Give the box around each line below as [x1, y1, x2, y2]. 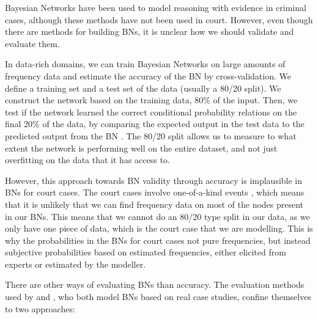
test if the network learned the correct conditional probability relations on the [5, 105, 297, 118]
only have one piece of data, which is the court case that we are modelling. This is [5, 222, 313, 235]
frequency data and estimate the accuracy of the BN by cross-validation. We [5, 69, 291, 82]
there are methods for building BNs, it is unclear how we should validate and [5, 25, 294, 38]
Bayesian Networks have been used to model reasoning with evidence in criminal [5, 1, 306, 13]
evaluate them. [5, 37, 60, 50]
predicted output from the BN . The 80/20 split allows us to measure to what [5, 129, 297, 142]
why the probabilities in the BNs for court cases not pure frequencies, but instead [5, 233, 311, 246]
